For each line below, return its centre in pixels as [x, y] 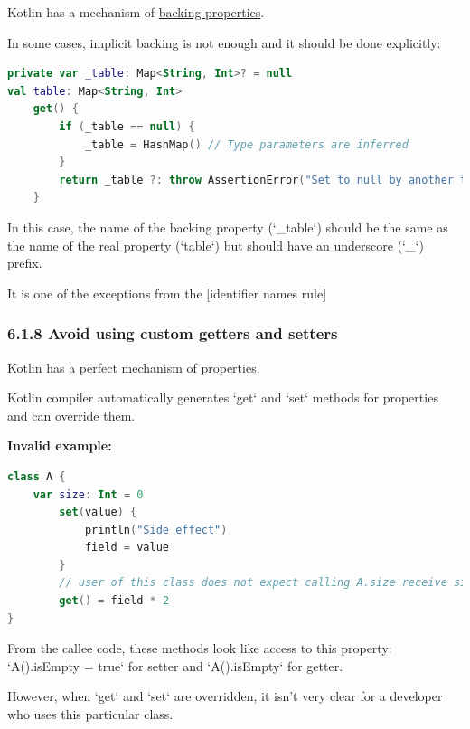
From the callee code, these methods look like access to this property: [200, 648]
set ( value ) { [98, 512]
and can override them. [71, 415]
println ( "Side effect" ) [156, 530]
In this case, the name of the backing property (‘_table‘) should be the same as [228, 227]
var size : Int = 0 [88, 494]
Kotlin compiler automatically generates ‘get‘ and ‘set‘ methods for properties [223, 398]
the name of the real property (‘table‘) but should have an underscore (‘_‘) [216, 245]
